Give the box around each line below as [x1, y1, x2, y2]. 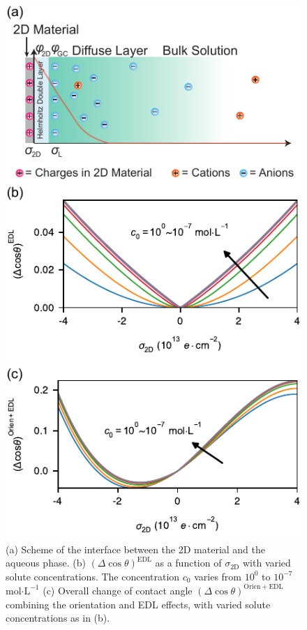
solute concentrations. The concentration [6, 569, 180, 583]
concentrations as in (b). [6, 610, 110, 625]
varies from [194, 569, 242, 583]
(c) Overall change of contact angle [43, 583, 193, 597]
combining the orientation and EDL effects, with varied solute [6, 597, 271, 611]
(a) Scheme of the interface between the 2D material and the [6, 541, 266, 556]
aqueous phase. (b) [6, 555, 86, 570]
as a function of [155, 555, 222, 570]
